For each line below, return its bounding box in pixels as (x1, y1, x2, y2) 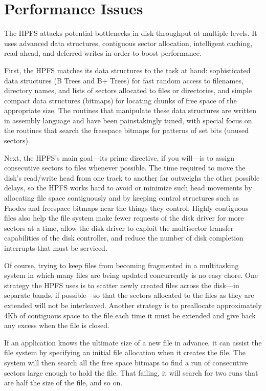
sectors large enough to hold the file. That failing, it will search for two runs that (4, 367, 258, 378)
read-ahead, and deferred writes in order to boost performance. (4, 48, 202, 58)
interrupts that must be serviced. (4, 243, 107, 253)
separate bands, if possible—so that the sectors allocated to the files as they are (4, 290, 254, 300)
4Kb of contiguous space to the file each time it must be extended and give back (4, 310, 256, 320)
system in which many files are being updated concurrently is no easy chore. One (4, 270, 258, 280)
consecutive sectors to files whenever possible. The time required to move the (4, 162, 246, 173)
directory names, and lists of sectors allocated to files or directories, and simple (4, 85, 252, 96)
